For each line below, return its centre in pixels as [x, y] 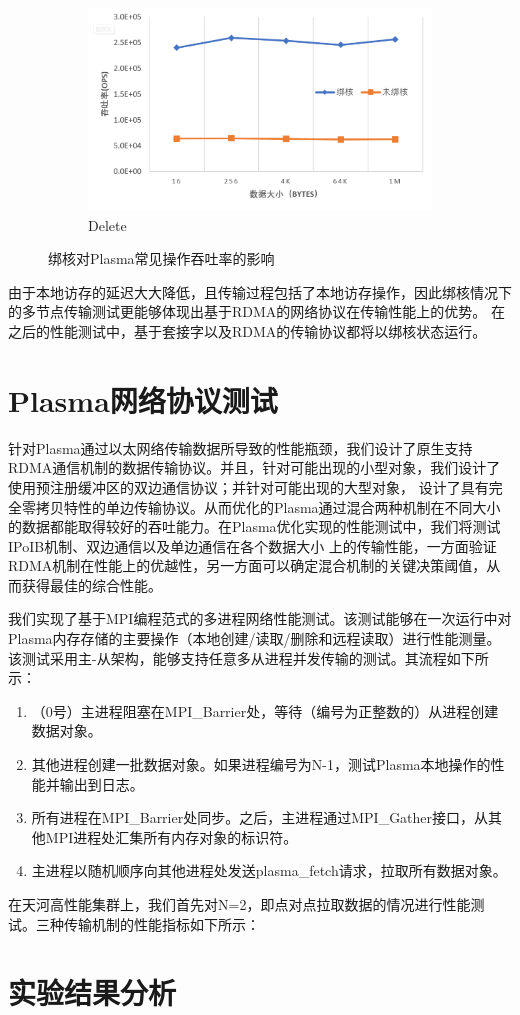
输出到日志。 [101, 783]
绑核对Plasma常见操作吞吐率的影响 [161, 258]
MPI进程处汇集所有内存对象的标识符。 [171, 836]
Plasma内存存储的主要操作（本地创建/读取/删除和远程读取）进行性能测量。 [254, 638]
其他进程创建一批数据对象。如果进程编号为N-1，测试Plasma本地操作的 [261, 764]
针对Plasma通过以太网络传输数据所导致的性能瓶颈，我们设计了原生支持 [240, 447]
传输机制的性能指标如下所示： [161, 923]
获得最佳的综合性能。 [91, 584]
